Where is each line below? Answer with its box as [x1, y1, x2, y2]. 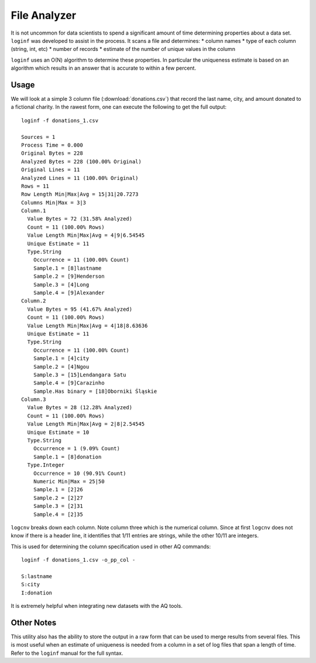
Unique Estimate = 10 [27, 429, 90, 436]
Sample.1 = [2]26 [33, 487, 83, 493]
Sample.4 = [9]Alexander [33, 290, 105, 296]
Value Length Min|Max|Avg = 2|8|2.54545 [27, 421, 145, 427]
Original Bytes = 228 [21, 150, 83, 157]
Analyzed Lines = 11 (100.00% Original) [21, 175, 139, 181]
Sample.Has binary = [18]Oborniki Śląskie [33, 387, 157, 395]
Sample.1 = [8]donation [33, 453, 102, 460]
